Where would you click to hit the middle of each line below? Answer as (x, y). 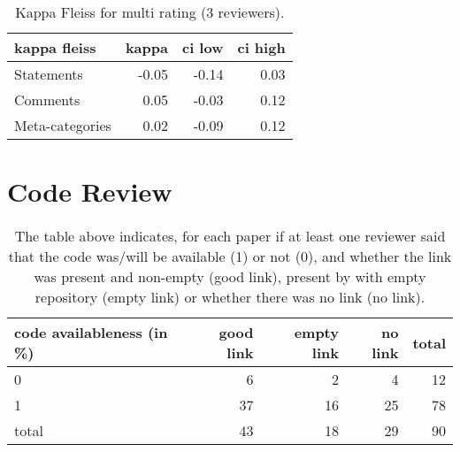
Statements (49, 74)
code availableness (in (91, 333)
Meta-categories (63, 125)
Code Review (90, 192)
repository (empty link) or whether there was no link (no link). (230, 297)
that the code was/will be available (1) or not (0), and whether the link (230, 257)
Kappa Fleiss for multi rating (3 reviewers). (150, 12)
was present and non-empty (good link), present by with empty (230, 277)
